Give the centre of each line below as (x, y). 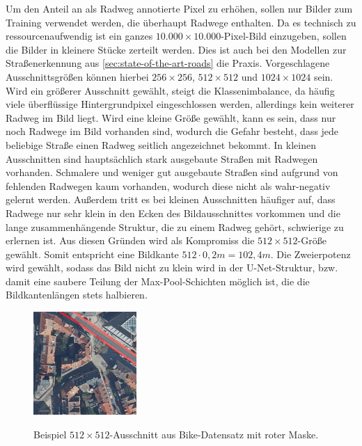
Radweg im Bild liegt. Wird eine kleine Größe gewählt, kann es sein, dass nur (171, 117)
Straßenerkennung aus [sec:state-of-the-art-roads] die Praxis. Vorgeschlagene (168, 63)
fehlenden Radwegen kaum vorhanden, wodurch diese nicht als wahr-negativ (168, 185)
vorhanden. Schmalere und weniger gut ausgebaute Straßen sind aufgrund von (172, 172)
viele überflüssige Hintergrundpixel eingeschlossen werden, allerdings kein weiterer (180, 104)
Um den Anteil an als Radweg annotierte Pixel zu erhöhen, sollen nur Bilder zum (179, 8)
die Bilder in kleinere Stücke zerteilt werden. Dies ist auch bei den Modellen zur (176, 49)
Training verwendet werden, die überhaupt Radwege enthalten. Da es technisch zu (181, 22)
